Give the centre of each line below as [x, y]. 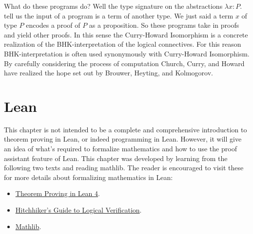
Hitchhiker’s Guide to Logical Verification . [78, 210]
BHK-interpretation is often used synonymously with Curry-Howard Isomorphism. [127, 53]
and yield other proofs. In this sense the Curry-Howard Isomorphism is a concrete [126, 34]
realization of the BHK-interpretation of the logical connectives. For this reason [123, 44]
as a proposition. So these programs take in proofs [164, 25]
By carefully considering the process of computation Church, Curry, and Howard [124, 63]
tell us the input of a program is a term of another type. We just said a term [119, 15]
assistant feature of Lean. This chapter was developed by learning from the [116, 158]
